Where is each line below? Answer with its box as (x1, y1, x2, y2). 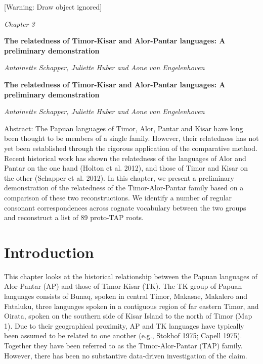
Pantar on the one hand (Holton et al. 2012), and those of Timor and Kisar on (4, 163, 248, 173)
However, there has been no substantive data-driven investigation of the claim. (4, 350, 247, 360)
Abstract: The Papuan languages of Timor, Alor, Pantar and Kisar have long (4, 123, 243, 133)
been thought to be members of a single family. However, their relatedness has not (4, 133, 259, 143)
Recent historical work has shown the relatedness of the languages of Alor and (4, 152, 246, 163)
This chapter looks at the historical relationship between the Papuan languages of (4, 271, 257, 281)
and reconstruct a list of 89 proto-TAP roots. (4, 212, 144, 223)
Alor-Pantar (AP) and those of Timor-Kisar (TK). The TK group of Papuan (4, 281, 242, 291)
